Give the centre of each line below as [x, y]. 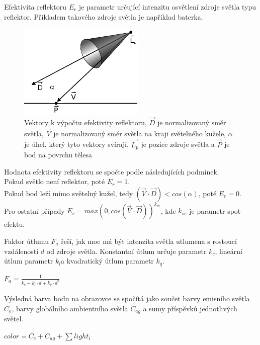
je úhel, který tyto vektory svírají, [76, 144]
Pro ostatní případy [34, 210]
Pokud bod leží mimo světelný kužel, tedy [69, 193]
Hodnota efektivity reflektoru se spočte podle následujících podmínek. [112, 171]
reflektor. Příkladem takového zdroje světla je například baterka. [104, 16]
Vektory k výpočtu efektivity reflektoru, [85, 122]
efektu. [15, 224]
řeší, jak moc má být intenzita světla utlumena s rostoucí [149, 241]
